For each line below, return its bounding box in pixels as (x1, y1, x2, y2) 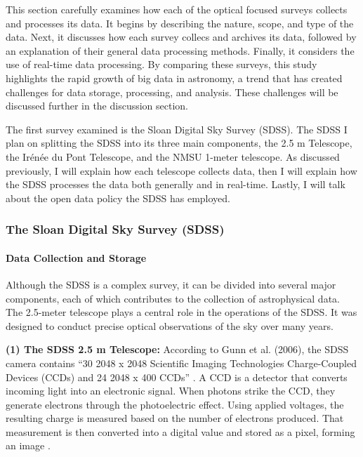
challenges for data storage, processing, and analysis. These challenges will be (6, 84, 338, 99)
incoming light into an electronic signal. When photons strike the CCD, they (6, 383, 336, 398)
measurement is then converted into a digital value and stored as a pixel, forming (6, 424, 355, 439)
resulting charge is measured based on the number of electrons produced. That (6, 411, 344, 425)
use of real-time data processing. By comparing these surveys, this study (6, 57, 317, 72)
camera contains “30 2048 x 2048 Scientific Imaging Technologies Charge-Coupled (6, 355, 357, 370)
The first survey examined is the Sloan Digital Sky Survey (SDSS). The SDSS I (6, 121, 348, 136)
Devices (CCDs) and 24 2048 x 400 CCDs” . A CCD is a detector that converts (6, 369, 348, 384)
